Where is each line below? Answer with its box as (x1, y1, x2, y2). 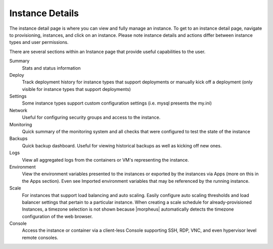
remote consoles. (22, 234, 58, 240)
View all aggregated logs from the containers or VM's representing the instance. (22, 157, 189, 163)
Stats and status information (22, 65, 81, 71)
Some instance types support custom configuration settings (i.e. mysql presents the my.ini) (22, 100, 212, 106)
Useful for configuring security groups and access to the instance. (22, 114, 161, 121)
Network (9, 107, 28, 113)
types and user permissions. (9, 39, 69, 45)
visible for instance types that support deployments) (22, 86, 131, 92)
